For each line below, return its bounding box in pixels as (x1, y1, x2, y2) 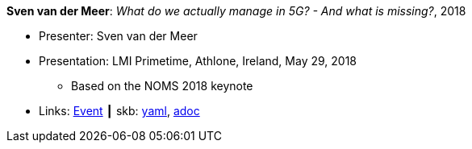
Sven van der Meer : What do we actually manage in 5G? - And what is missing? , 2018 (6, 4, 466, 18)
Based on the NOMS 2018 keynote (71, 79, 253, 93)
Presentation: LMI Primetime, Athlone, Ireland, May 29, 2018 (39, 54, 357, 68)
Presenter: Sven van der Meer (39, 29, 198, 43)
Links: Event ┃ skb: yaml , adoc (39, 104, 200, 118)
